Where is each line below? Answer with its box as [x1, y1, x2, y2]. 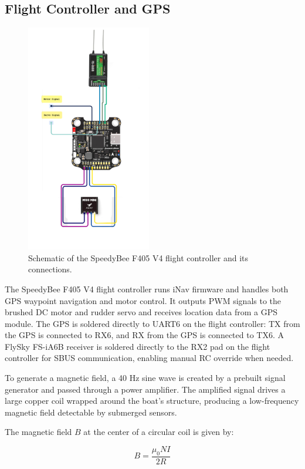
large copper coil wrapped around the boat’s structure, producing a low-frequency [5, 394, 299, 407]
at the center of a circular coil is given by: [83, 426, 234, 438]
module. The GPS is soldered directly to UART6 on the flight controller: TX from [5, 317, 300, 329]
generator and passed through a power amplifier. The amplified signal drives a [5, 383, 286, 395]
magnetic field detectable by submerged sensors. [5, 406, 177, 418]
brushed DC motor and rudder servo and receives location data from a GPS [5, 306, 277, 318]
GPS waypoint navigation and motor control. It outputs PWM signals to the [5, 294, 282, 306]
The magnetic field [5, 426, 72, 438]
